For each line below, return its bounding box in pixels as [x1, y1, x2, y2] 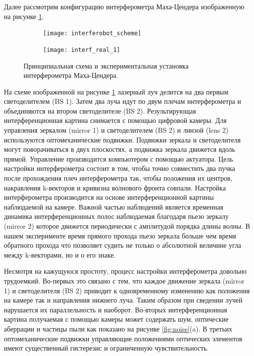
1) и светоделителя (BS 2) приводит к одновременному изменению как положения [4, 285, 250, 295]
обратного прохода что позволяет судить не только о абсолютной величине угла [4, 240, 241, 250]
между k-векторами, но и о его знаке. [4, 249, 116, 260]
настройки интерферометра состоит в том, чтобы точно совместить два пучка [4, 163, 235, 173]
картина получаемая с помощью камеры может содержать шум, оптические [4, 314, 229, 324]
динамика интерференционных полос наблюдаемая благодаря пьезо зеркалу [4, 211, 229, 221]
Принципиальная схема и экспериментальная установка [23, 60, 189, 71]
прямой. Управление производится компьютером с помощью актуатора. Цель [4, 153, 233, 164]
